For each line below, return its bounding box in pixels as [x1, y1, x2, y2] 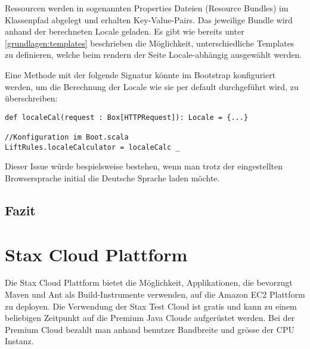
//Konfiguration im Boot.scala [5, 133, 129, 142]
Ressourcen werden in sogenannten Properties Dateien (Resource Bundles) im [5, 2, 289, 14]
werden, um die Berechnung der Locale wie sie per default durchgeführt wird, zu [5, 80, 299, 92]
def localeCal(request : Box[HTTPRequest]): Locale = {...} [5, 113, 249, 122]
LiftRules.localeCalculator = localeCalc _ [5, 143, 180, 152]
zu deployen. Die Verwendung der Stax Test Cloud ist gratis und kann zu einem [5, 299, 297, 312]
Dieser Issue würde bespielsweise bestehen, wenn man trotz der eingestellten [5, 160, 283, 172]
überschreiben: [5, 92, 58, 104]
